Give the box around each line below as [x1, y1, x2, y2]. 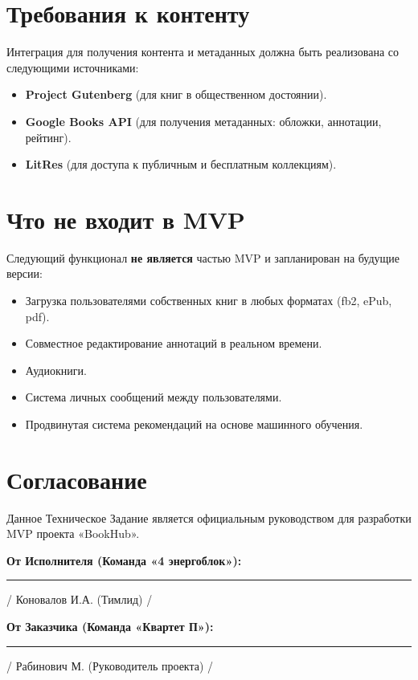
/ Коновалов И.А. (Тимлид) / [6, 591, 153, 608]
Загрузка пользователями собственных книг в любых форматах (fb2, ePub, [25, 292, 392, 308]
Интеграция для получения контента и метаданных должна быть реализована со [6, 43, 400, 60]
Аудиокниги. [25, 361, 87, 378]
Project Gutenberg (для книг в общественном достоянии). [25, 86, 327, 103]
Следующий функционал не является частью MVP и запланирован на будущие [6, 249, 400, 266]
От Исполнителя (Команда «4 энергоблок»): [6, 552, 242, 568]
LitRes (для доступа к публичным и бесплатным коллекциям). [25, 156, 337, 173]
